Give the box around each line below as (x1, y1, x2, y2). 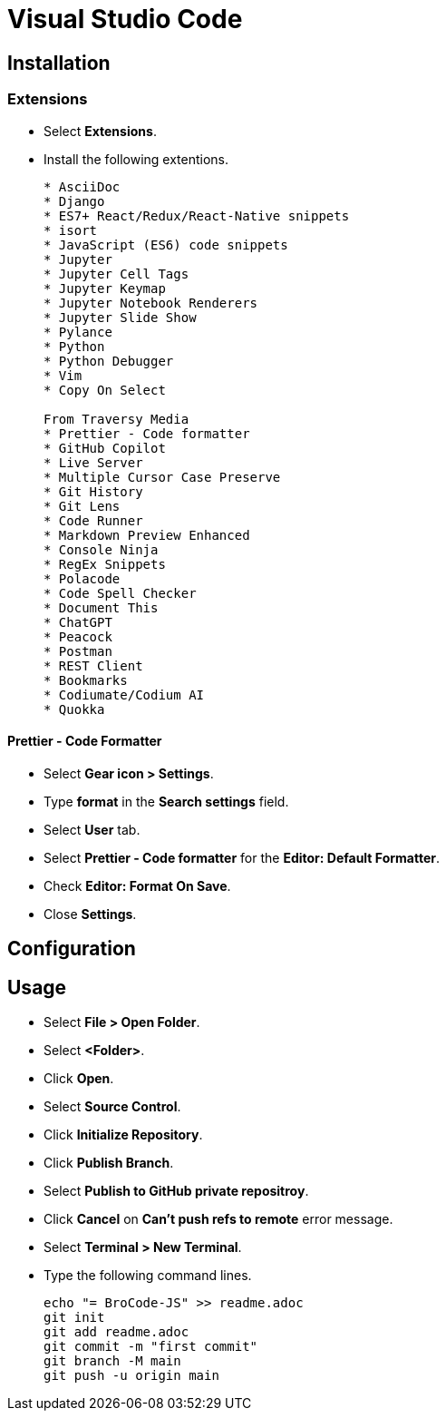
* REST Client (44, 658, 143, 673)
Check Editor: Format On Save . (44, 877, 231, 894)
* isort (44, 222, 98, 238)
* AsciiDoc (44, 179, 121, 194)
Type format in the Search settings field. (44, 793, 289, 809)
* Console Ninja (44, 542, 159, 557)
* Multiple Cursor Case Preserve (44, 469, 281, 484)
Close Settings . (44, 905, 137, 922)
